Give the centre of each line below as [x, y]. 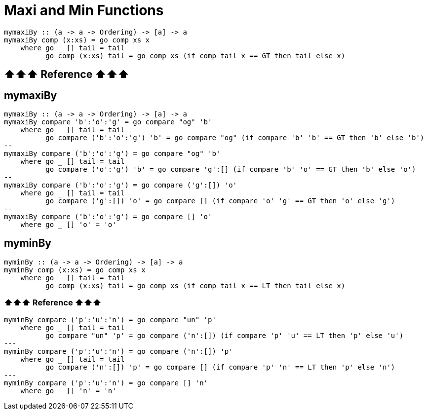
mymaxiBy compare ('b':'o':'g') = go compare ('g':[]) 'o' [121, 185]
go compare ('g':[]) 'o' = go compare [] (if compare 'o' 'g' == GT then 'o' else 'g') [220, 201]
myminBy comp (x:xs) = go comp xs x [75, 270]
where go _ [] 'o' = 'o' [68, 225]
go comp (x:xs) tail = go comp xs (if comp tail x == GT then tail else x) [195, 56]
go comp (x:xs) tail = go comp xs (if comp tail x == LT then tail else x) [195, 285]
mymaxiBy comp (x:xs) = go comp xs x [77, 40]
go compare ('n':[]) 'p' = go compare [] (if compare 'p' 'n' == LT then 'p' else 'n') [220, 367]
